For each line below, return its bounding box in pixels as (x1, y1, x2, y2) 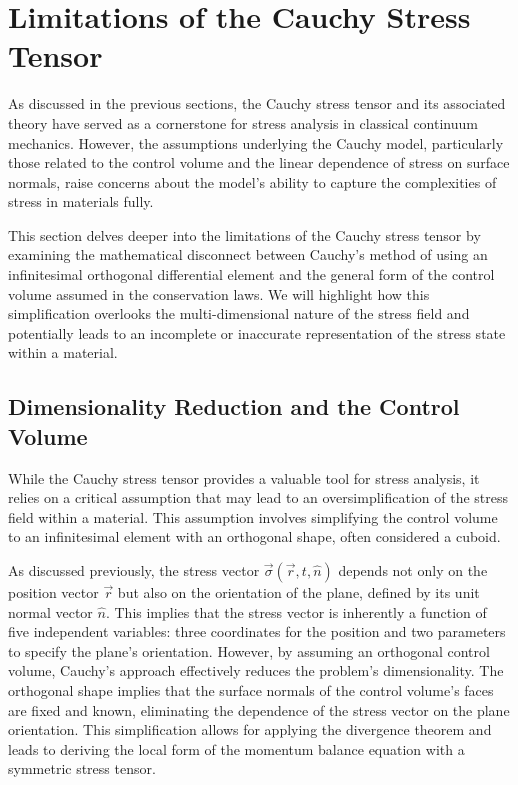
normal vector (8, 601, 93, 622)
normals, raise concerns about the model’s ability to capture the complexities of (8, 171, 497, 192)
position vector (8, 582, 99, 602)
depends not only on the (338, 560, 488, 580)
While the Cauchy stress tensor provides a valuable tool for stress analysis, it (8, 467, 480, 488)
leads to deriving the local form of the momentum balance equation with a (8, 738, 465, 759)
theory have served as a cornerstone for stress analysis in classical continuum (8, 112, 478, 133)
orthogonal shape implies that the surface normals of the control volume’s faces (8, 679, 494, 700)
